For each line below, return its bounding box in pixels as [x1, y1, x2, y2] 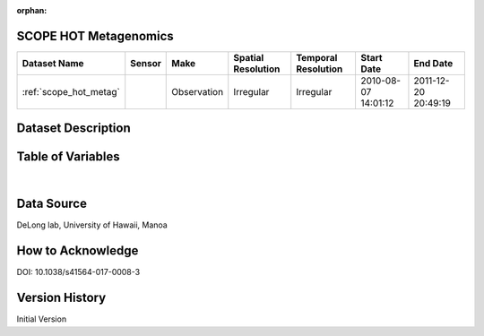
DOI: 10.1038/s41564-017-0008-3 [16, 267, 141, 278]
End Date [413, 56, 454, 69]
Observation [171, 85, 224, 98]
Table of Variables [16, 149, 120, 165]
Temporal [296, 51, 338, 64]
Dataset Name [22, 56, 84, 69]
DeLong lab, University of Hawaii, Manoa [16, 220, 168, 230]
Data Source [16, 196, 87, 211]
